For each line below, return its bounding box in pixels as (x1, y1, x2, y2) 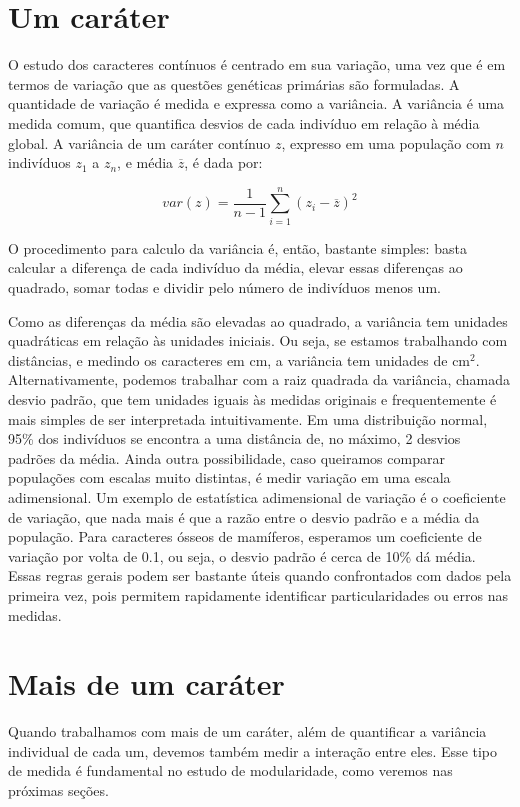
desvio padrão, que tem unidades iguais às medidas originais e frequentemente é (8, 388, 497, 409)
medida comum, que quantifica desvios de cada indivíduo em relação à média (8, 112, 480, 133)
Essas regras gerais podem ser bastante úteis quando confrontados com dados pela (8, 565, 512, 586)
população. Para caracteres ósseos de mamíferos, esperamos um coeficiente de (8, 526, 482, 547)
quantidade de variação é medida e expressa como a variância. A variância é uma (8, 93, 505, 114)
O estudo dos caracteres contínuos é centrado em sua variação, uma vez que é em (8, 54, 506, 75)
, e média (117, 152, 174, 173)
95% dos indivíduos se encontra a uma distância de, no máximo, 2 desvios (8, 428, 461, 449)
